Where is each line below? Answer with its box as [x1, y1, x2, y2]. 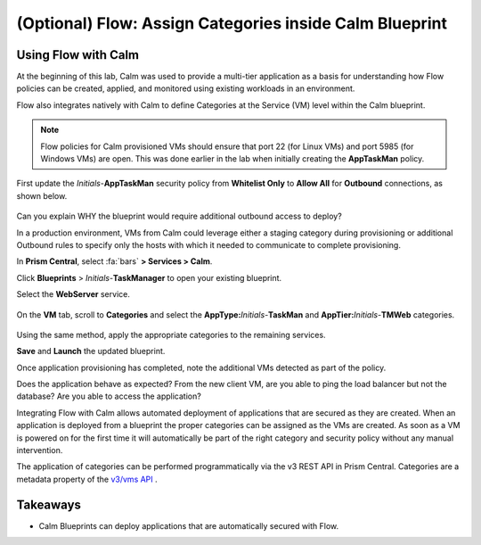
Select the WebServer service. [16, 289, 131, 300]
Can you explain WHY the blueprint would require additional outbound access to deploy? [16, 211, 342, 222]
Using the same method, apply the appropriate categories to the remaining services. [16, 329, 326, 340]
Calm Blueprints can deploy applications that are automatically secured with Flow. [38, 520, 339, 531]
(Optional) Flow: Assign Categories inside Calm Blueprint [16, 13, 447, 33]
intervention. [16, 445, 63, 456]
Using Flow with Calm [16, 47, 140, 62]
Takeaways [16, 497, 82, 512]
